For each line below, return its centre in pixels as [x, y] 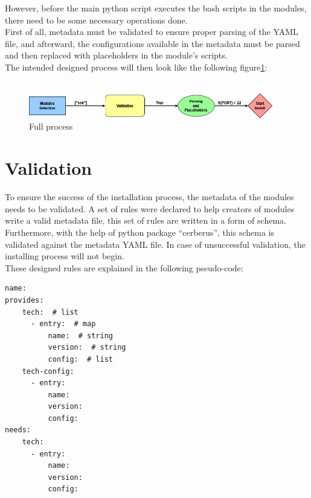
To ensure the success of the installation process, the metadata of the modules [149, 197]
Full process [51, 126]
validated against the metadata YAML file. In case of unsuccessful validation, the [155, 244]
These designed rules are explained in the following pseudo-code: [124, 267]
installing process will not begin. [65, 256]
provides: [24, 300]
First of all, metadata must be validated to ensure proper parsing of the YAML [152, 32]
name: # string [80, 336]
